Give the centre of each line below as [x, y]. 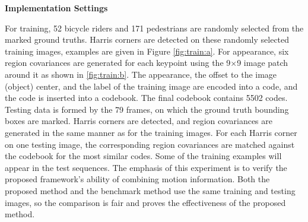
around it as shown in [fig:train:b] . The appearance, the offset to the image [141, 74]
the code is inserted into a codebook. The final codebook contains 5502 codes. [146, 98]
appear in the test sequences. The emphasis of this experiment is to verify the [146, 167]
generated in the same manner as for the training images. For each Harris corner [151, 132]
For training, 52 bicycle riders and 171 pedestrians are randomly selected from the [154, 28]
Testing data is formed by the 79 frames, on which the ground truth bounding [147, 109]
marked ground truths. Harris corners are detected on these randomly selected [147, 39]
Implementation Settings [56, 8]
